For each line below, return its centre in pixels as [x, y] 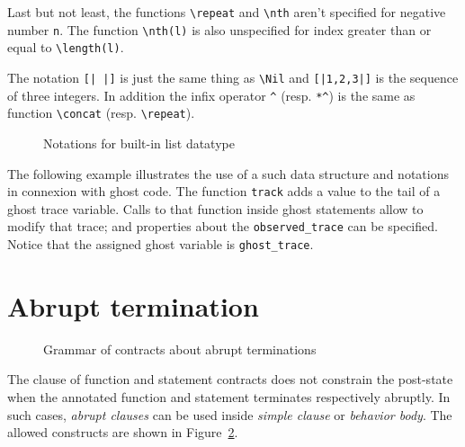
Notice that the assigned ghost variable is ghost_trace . [161, 244]
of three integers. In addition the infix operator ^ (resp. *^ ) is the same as [211, 95]
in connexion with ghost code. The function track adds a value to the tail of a [224, 191]
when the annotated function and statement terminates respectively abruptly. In [229, 397]
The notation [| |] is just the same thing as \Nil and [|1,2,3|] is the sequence [233, 77]
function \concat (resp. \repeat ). [101, 113]
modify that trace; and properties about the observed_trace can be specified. [223, 226]
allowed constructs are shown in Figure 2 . [123, 432]
